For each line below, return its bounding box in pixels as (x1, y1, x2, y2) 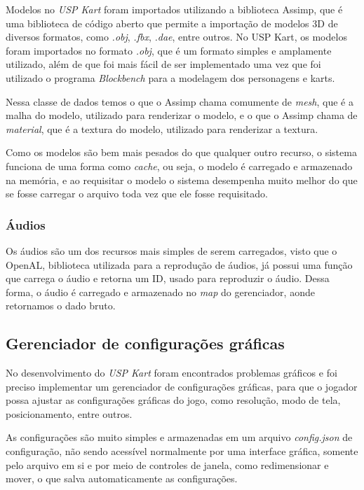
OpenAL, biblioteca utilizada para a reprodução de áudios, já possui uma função (6, 257, 353, 272)
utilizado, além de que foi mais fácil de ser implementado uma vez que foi (6, 57, 321, 71)
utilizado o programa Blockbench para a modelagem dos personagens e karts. (6, 70, 335, 85)
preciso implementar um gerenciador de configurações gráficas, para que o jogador (6, 379, 358, 393)
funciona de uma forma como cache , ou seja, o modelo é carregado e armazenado (6, 158, 353, 173)
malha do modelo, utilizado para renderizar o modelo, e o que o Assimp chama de (6, 108, 358, 122)
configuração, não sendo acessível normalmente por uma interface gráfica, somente (6, 444, 358, 458)
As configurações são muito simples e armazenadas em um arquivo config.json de (6, 430, 353, 444)
